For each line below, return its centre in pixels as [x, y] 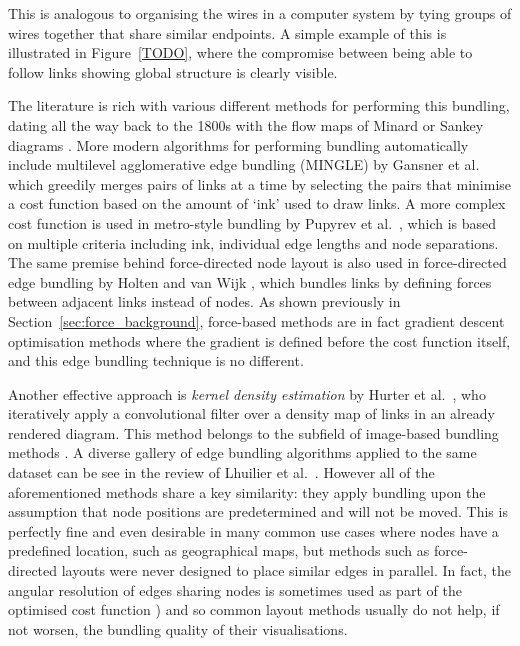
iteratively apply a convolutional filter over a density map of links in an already [251, 413]
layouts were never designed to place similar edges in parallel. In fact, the [286, 570]
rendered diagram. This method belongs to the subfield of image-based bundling [253, 432]
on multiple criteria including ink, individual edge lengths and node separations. [253, 242]
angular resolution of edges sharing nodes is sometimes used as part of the [235, 589]
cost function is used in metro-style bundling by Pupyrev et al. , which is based [252, 222]
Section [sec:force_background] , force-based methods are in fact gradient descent [256, 320]
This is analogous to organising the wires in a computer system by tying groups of [260, 13]
